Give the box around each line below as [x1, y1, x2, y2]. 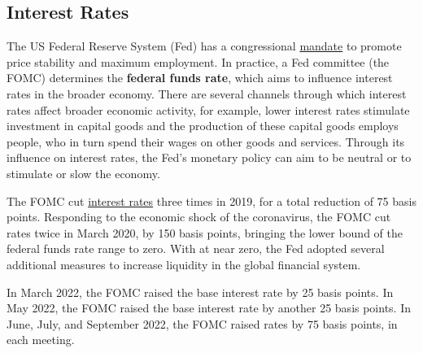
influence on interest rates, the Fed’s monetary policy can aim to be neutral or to [7, 149, 412, 166]
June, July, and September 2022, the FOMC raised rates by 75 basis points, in [7, 315, 398, 332]
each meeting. [7, 331, 75, 348]
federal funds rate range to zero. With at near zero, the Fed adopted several [7, 240, 385, 257]
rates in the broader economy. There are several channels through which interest [7, 85, 407, 102]
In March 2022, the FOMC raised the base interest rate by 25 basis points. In [7, 283, 394, 300]
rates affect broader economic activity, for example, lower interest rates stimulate [7, 101, 410, 118]
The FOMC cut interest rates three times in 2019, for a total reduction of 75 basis [7, 192, 416, 209]
